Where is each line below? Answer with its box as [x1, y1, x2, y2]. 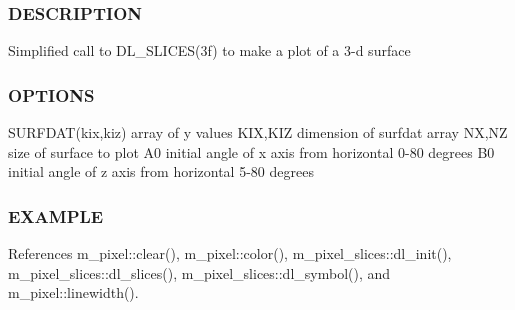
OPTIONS [8, 82, 95, 107]
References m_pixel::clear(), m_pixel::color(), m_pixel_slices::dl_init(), [8, 243, 452, 264]
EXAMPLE [8, 203, 104, 228]
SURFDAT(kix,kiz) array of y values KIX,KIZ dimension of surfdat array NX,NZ [8, 122, 508, 143]
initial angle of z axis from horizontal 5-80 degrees [8, 161, 314, 182]
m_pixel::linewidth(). [8, 282, 139, 303]
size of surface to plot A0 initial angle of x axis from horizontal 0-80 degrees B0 [8, 141, 495, 162]
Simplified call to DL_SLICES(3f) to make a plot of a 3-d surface [8, 40, 411, 61]
